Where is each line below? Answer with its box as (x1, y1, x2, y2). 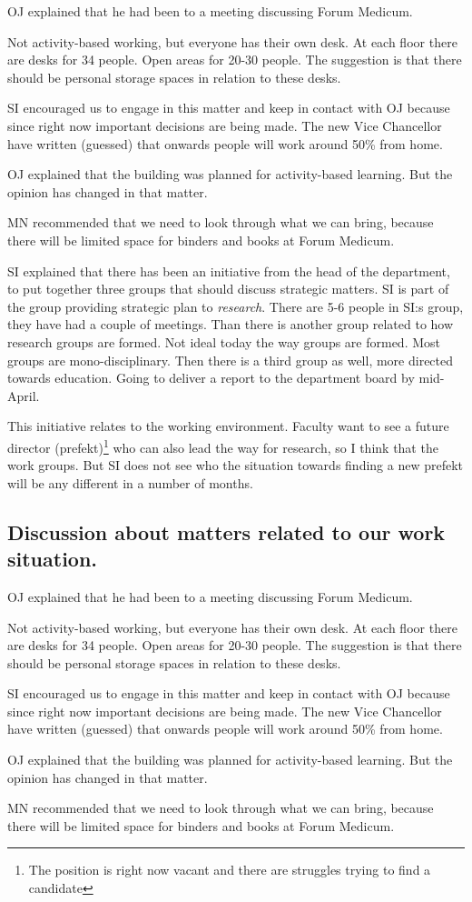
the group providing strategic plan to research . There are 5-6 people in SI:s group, (7, 296, 464, 316)
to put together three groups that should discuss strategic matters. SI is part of (7, 279, 449, 298)
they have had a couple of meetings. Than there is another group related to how (7, 315, 454, 334)
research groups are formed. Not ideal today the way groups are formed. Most (7, 332, 440, 351)
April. (7, 386, 40, 405)
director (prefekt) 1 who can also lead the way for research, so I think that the (7, 435, 438, 456)
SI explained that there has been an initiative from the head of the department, (7, 261, 450, 280)
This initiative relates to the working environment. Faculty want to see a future (7, 416, 449, 436)
